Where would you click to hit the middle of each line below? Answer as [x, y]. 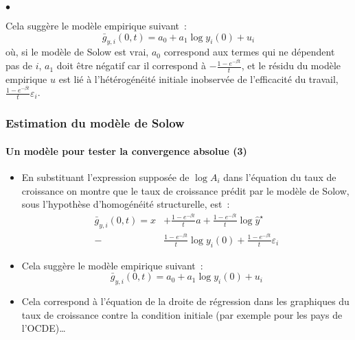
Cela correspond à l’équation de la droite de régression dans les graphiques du [185, 301]
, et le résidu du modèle [291, 65]
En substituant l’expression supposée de [105, 177]
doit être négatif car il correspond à [131, 65]
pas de [19, 65]
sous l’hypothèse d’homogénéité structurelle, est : [126, 204]
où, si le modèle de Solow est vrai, [77, 52]
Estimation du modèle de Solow [95, 123]
